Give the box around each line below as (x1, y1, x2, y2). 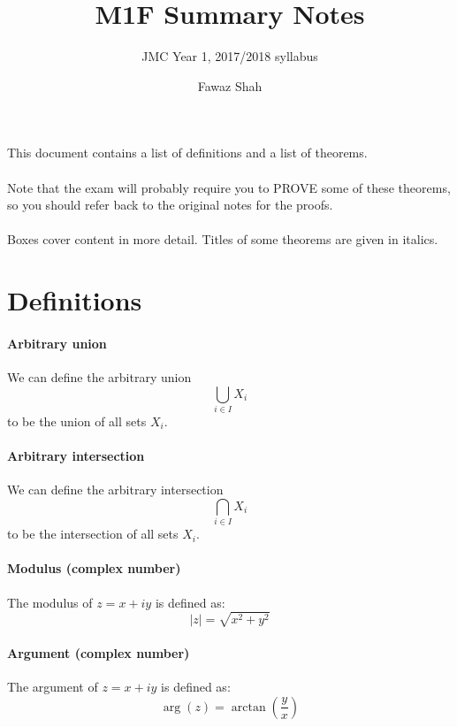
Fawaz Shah (197, 76, 263, 95)
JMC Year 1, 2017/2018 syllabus (141, 47, 318, 65)
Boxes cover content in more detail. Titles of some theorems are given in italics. (7, 230, 438, 249)
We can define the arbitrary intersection (7, 480, 224, 499)
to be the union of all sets (7, 411, 147, 430)
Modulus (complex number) (7, 559, 181, 578)
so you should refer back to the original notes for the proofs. (7, 195, 333, 214)
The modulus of (7, 593, 93, 611)
